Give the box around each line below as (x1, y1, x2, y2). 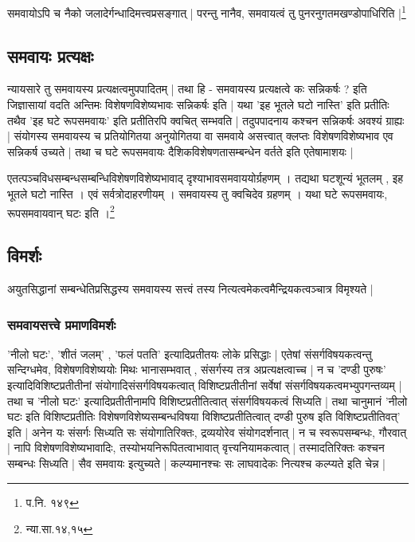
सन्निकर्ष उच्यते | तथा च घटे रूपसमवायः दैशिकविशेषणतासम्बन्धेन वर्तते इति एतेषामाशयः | (7, 143, 354, 159)
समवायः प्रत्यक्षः (7, 43, 94, 68)
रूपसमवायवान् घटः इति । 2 (7, 202, 115, 221)
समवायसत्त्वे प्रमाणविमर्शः (7, 314, 116, 334)
